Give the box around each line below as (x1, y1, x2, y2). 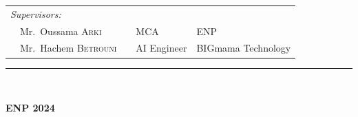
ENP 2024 (6, 100, 55, 115)
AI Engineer (136, 41, 187, 55)
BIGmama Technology (196, 41, 291, 55)
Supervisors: (10, 6, 61, 21)
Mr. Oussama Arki (19, 23, 102, 38)
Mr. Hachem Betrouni (19, 41, 117, 55)
